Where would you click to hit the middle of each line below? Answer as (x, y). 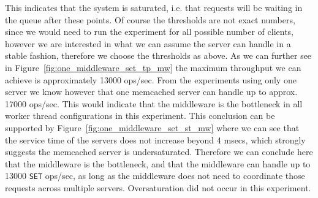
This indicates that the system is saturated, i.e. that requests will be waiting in (154, 7)
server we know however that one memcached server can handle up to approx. (151, 92)
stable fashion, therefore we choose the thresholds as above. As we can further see (158, 55)
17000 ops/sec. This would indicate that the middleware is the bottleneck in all (154, 103)
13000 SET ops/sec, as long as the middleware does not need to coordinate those (155, 176)
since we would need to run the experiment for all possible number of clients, (150, 32)
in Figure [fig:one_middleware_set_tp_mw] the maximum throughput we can (153, 67)
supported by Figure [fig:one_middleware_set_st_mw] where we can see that (152, 127)
